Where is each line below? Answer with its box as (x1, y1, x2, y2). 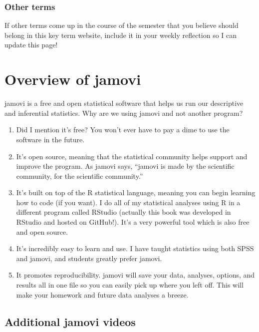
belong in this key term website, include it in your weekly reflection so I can (4, 29, 237, 40)
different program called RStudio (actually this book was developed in (16, 207, 231, 217)
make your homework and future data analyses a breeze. (16, 289, 189, 300)
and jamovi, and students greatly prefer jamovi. (16, 253, 162, 263)
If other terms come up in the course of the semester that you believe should (4, 20, 239, 30)
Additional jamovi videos (4, 314, 136, 329)
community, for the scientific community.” (16, 170, 143, 181)
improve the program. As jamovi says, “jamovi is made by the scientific (16, 161, 235, 171)
